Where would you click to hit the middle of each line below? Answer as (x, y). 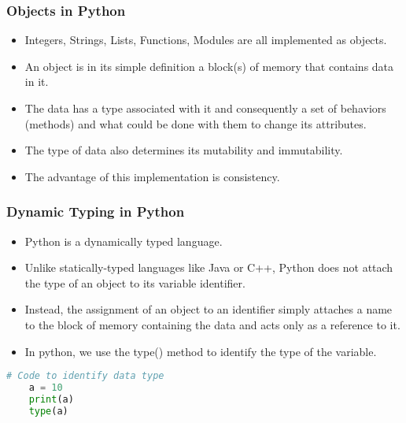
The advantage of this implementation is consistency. (152, 176)
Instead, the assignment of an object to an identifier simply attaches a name (209, 309)
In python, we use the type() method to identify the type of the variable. (201, 351)
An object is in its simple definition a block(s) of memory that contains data (209, 66)
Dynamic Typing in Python (96, 211)
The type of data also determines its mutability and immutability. (184, 150)
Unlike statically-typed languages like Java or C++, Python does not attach (209, 267)
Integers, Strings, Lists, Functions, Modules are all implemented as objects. (206, 40)
